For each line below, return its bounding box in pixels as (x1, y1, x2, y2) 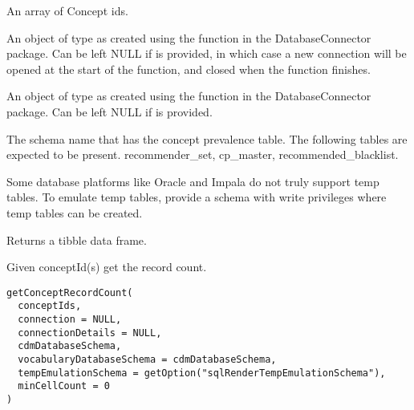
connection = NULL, (18, 314, 122, 326)
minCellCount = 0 (18, 380, 110, 392)
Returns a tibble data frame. (6, 231, 147, 248)
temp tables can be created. (6, 204, 143, 221)
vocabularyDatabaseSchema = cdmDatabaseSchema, (18, 354, 277, 365)
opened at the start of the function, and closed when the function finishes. (6, 60, 371, 77)
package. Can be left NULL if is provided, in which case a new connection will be (6, 45, 407, 62)
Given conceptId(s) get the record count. (6, 258, 207, 275)
